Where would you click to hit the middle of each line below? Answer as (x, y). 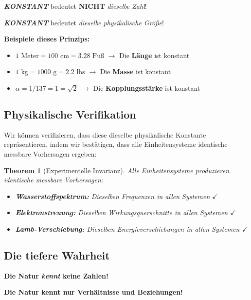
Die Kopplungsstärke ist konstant (147, 88)
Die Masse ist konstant (135, 71)
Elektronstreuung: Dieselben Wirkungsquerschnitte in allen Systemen (122, 212)
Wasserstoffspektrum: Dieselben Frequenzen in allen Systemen (113, 196)
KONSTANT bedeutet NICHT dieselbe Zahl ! (75, 6)
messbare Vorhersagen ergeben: (50, 153)
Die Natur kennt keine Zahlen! (56, 275)
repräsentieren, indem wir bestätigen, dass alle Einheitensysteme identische (116, 144)
